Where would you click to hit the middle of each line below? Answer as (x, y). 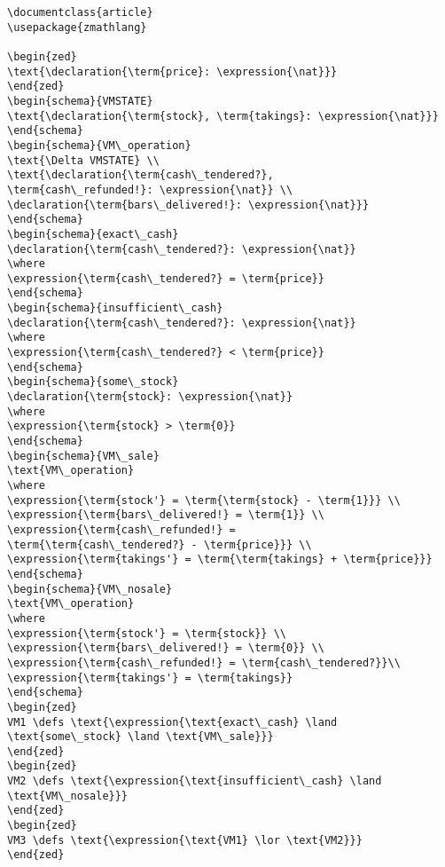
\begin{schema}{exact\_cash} (93, 234)
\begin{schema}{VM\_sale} (83, 456)
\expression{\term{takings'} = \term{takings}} (150, 678)
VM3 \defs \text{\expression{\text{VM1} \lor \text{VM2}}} (185, 840)
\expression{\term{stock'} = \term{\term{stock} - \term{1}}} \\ (204, 500)
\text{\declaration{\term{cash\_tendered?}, (141, 175)
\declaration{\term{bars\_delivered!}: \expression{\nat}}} (188, 205)
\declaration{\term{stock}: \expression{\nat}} (150, 397)
